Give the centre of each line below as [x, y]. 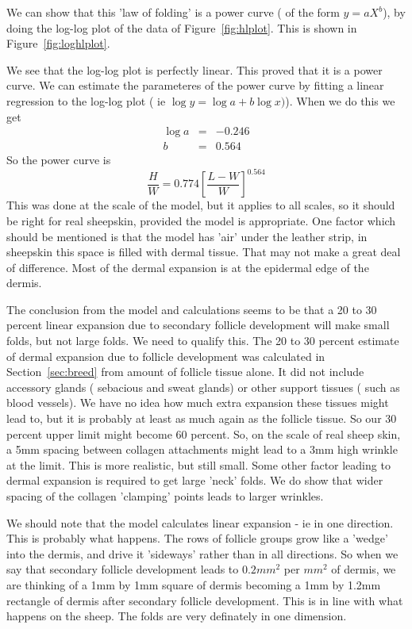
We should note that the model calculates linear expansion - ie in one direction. [200, 522]
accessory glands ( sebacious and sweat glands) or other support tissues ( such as [203, 387]
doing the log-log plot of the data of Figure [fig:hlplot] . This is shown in [182, 27]
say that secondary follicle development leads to [123, 569]
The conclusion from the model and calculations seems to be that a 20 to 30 [192, 309]
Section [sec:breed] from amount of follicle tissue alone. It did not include [185, 372]
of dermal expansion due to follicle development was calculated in [166, 356]
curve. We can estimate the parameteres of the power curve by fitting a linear [195, 85]
